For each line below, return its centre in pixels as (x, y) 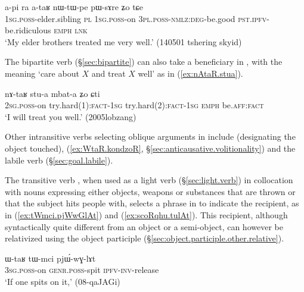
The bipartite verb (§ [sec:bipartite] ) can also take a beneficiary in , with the (144, 62)
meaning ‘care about (42, 73)
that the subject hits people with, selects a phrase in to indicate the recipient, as (152, 203)
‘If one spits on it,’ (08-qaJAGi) (63, 281)
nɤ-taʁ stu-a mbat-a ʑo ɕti (52, 93)
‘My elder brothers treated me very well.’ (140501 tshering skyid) (123, 41)
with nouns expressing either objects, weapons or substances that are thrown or (150, 191)
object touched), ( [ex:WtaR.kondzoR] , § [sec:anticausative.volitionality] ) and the (150, 148)
